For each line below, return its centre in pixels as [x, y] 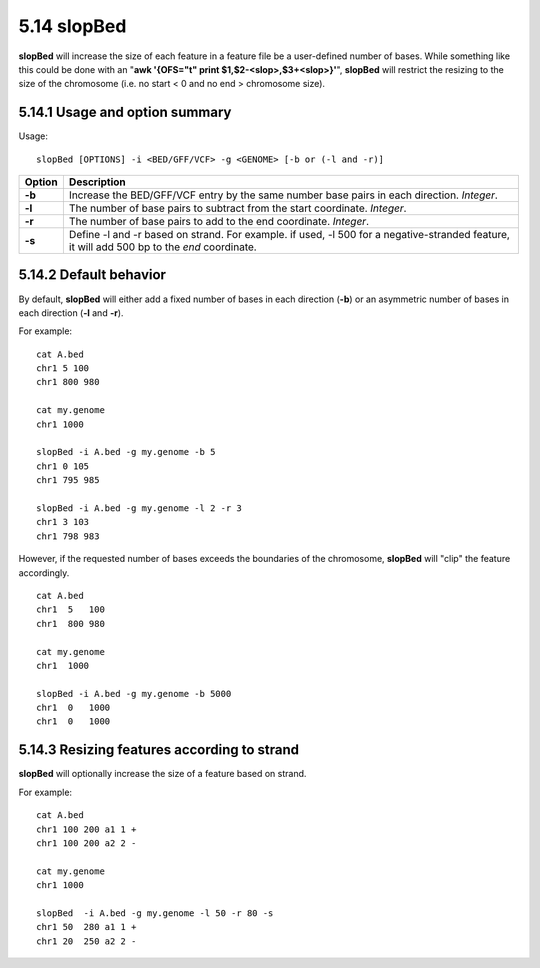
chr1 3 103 [63, 522]
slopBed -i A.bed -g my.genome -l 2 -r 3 [139, 508]
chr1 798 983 [68, 536]
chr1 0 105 [63, 466]
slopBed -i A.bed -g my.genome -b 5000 [134, 693]
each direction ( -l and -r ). [71, 312]
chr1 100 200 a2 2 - [86, 843]
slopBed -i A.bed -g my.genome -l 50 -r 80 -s [155, 913]
